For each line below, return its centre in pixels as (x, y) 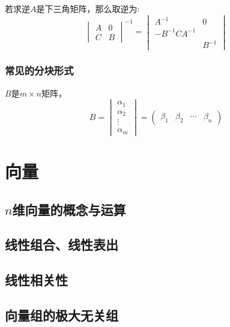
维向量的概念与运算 (69, 209)
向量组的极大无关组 (62, 315)
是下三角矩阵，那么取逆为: (88, 8)
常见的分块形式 (39, 70)
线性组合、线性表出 (62, 244)
